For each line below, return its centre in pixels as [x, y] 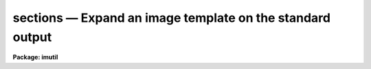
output [32, 37]
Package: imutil [35, 57]
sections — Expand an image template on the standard [172, 18]
